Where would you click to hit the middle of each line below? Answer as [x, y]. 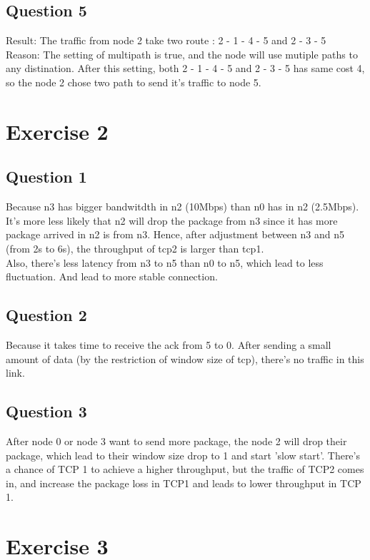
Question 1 [46, 177]
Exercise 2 [57, 131]
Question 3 [46, 411]
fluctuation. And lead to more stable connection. [112, 276]
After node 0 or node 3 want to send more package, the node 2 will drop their [176, 441]
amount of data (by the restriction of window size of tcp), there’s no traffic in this [185, 358]
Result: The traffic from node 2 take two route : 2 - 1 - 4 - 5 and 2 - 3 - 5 [166, 40]
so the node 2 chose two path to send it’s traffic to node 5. [134, 82]
